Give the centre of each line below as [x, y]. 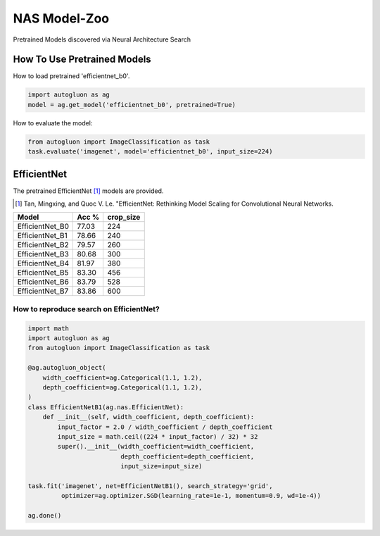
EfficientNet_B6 [43, 282]
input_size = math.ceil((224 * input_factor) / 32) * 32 [158, 436]
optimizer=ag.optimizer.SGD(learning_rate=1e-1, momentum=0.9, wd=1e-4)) [191, 496]
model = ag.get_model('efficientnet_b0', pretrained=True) [132, 105]
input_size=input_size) [161, 466]
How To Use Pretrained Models [82, 60]
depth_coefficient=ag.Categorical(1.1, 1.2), [122, 387]
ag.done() [45, 516]
